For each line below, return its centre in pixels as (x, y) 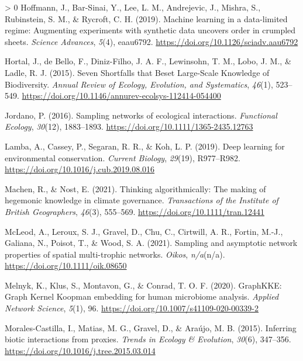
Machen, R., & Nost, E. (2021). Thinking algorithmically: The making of (135, 188)
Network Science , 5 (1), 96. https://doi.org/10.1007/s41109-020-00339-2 (132, 308)
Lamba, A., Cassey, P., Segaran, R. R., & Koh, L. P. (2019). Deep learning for (145, 146)
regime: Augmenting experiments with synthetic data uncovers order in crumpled (150, 30)
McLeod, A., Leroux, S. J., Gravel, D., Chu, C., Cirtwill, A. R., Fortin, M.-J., (144, 231)
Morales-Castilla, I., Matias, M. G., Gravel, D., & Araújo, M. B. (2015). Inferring (151, 327)
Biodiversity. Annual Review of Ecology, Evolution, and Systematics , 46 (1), (139, 84)
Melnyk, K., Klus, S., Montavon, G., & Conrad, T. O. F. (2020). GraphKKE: (143, 285)
